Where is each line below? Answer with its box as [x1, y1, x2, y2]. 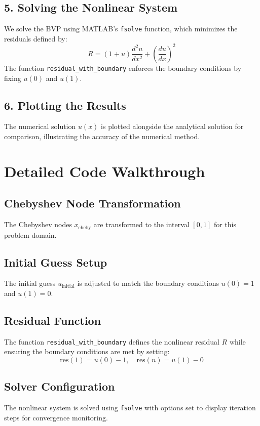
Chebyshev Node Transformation [4, 195, 181, 211]
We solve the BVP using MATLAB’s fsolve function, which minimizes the [4, 23, 238, 34]
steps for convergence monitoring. [4, 412, 108, 422]
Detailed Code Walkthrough [4, 160, 205, 181]
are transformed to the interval [93, 219, 190, 230]
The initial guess [4, 278, 56, 288]
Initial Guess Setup [4, 254, 107, 270]
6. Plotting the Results [4, 97, 126, 113]
